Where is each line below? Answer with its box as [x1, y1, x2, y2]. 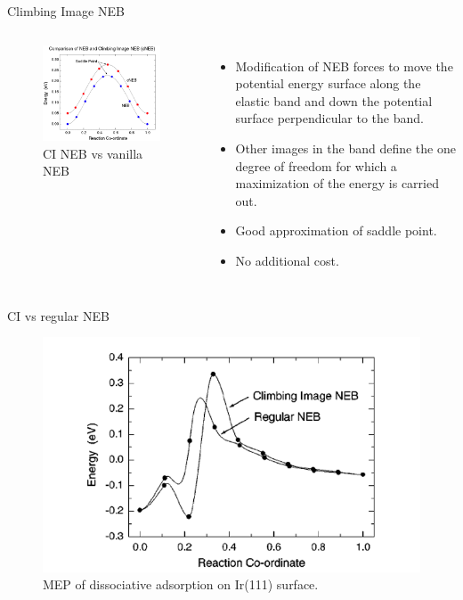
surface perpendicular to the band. [235, 109, 424, 127]
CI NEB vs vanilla [43, 144, 143, 162]
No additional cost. [235, 251, 339, 269]
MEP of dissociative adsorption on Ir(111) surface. [43, 575, 319, 594]
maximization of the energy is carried [235, 174, 439, 193]
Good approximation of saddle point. [235, 221, 437, 240]
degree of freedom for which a [235, 156, 397, 175]
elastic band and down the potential [235, 91, 433, 110]
